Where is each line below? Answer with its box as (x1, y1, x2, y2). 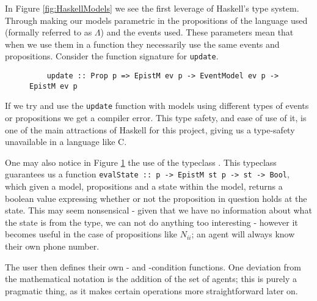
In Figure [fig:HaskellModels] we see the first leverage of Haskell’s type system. (5, 2, 299, 14)
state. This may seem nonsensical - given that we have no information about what (5, 204, 312, 217)
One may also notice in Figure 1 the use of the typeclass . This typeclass (5, 155, 277, 168)
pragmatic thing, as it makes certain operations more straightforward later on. (5, 284, 298, 297)
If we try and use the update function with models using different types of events (5, 99, 309, 112)
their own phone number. (5, 240, 100, 252)
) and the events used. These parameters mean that (100, 26, 294, 39)
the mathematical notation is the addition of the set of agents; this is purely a (5, 272, 297, 285)
